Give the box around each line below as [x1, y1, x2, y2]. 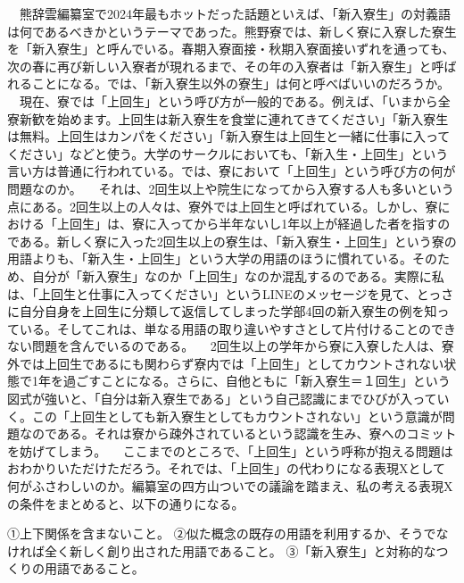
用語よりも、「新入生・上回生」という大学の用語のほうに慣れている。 [7, 249, 412, 268]
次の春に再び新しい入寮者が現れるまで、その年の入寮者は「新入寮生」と [7, 56, 432, 75]
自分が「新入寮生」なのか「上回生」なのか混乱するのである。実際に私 [31, 266, 444, 285]
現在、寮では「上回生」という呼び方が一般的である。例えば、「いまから [19, 91, 438, 110]
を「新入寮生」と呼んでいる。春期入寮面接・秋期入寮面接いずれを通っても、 [7, 39, 455, 58]
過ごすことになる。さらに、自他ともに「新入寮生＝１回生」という [62, 371, 451, 390]
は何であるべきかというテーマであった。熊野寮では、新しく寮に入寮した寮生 [7, 21, 457, 40]
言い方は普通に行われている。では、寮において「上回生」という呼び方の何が [7, 162, 456, 180]
